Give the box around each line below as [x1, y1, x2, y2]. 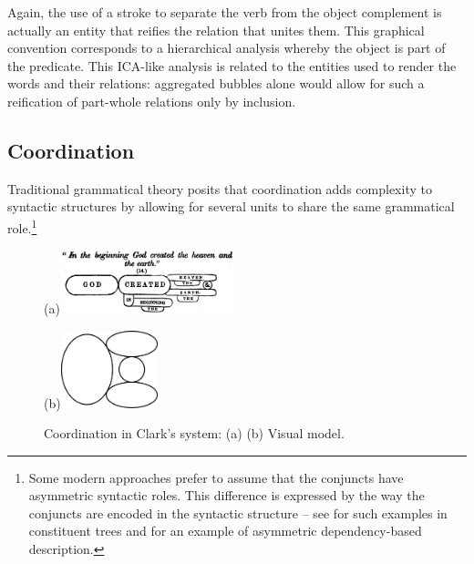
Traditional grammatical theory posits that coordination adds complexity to [7, 179, 432, 198]
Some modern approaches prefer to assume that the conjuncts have [28, 467, 404, 487]
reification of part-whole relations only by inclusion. [7, 91, 296, 110]
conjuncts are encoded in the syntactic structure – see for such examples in [28, 503, 448, 522]
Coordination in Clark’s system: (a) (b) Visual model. [44, 424, 345, 443]
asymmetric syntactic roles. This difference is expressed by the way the [28, 486, 425, 505]
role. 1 [7, 215, 37, 237]
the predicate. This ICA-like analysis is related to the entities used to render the [7, 56, 457, 75]
